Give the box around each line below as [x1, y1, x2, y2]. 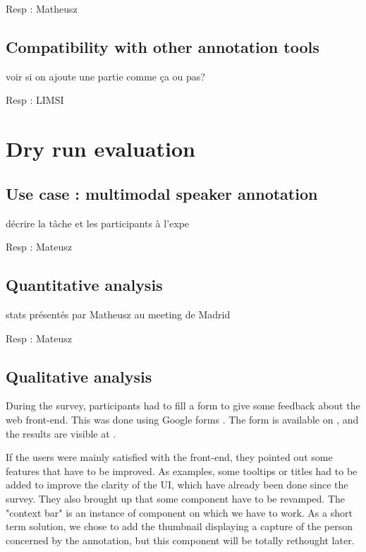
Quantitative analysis [6, 274, 163, 296]
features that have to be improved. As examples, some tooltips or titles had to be [6, 463, 358, 478]
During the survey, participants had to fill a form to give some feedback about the [6, 398, 360, 413]
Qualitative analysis [6, 365, 152, 387]
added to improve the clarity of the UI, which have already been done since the [6, 477, 348, 492]
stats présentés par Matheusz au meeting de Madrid [6, 306, 231, 321]
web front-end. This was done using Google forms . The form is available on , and [6, 412, 359, 426]
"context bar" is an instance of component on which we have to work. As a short [6, 505, 353, 520]
